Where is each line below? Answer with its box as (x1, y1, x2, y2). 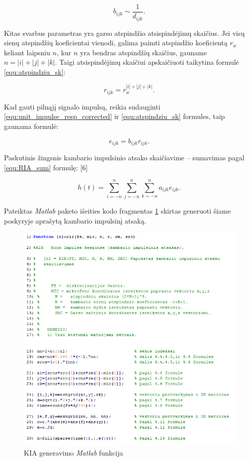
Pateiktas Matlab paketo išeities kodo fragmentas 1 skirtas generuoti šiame (4, 206, 231, 216)
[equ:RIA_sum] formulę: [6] (4, 162, 88, 172)
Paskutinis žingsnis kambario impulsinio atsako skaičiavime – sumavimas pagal (4, 152, 245, 162)
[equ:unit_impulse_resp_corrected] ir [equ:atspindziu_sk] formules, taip (4, 111, 225, 121)
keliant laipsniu (4, 47, 51, 57)
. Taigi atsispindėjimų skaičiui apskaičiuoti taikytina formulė (55, 57, 239, 67)
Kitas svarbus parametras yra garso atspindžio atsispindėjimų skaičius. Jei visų (4, 27, 245, 38)
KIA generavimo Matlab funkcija (24, 447, 123, 458)
